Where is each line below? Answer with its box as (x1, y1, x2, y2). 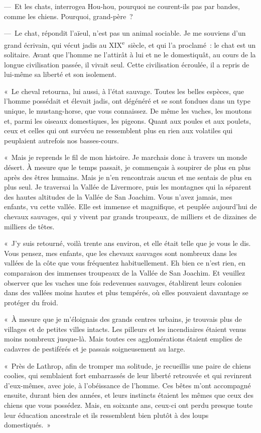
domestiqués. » (4, 419, 51, 430)
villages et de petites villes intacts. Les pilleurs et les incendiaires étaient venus (4, 323, 246, 334)
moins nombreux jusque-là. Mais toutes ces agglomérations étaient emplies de (4, 333, 242, 344)
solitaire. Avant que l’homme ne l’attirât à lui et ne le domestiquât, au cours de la (4, 49, 256, 60)
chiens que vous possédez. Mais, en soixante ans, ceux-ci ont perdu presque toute (4, 400, 253, 410)
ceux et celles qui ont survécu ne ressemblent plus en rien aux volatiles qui (4, 125, 233, 136)
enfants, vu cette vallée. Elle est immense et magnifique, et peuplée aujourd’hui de (4, 201, 257, 212)
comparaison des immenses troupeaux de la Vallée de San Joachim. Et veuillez (4, 267, 245, 278)
